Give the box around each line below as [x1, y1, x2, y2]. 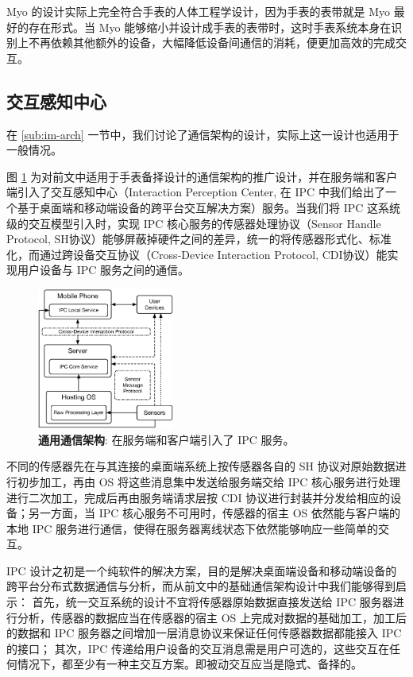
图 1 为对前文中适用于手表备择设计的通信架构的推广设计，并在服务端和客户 [6, 168, 398, 184]
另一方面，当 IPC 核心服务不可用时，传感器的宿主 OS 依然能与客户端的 [28, 505, 401, 521]
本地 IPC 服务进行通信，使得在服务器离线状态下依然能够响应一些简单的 [6, 520, 379, 536]
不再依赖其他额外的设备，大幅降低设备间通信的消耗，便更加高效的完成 [28, 34, 396, 51]
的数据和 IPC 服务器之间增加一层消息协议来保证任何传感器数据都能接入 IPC [6, 625, 402, 641]
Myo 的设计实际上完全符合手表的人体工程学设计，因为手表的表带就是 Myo [6, 3, 390, 19]
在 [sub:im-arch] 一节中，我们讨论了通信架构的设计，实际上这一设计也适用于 [6, 126, 399, 142]
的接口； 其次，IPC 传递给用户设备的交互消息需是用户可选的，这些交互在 [6, 640, 390, 656]
